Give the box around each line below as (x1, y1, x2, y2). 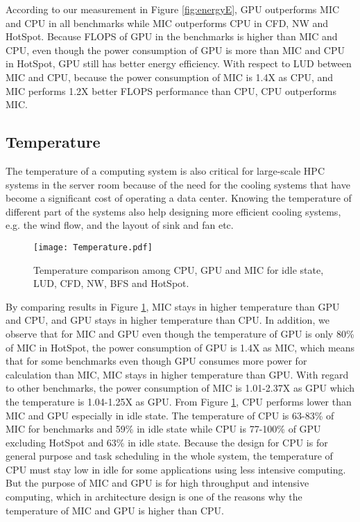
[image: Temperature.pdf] (33, 242, 153, 252)
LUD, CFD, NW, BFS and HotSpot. (33, 276, 189, 290)
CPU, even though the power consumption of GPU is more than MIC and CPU (6, 42, 345, 57)
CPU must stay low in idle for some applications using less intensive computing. (6, 462, 346, 476)
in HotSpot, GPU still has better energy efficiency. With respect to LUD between (6, 56, 352, 71)
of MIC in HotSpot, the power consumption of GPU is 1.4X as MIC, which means (6, 340, 355, 354)
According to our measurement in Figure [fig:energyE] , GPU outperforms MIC (6, 2, 340, 16)
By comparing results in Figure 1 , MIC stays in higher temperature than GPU (6, 299, 340, 313)
